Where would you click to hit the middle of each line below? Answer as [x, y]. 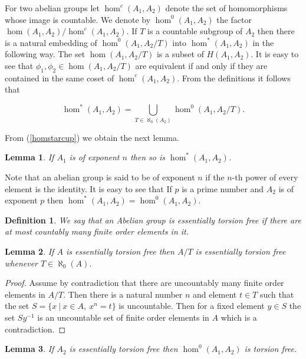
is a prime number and [223, 188]
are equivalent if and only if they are [201, 65]
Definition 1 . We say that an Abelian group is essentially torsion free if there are [153, 220]
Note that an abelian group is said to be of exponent [100, 177]
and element [215, 294]
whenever [21, 263]
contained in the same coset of [60, 78]
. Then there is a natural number [123, 294]
